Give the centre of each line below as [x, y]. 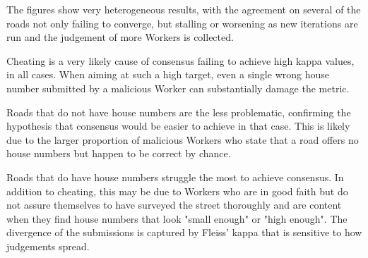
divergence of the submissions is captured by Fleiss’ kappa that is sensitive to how [184, 232]
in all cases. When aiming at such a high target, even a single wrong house [168, 74]
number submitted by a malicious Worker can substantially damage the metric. [178, 88]
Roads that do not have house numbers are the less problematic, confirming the [179, 112]
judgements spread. [48, 246]
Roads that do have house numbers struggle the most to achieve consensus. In [175, 177]
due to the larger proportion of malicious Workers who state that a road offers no [183, 139]
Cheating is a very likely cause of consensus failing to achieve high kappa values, [180, 60]
